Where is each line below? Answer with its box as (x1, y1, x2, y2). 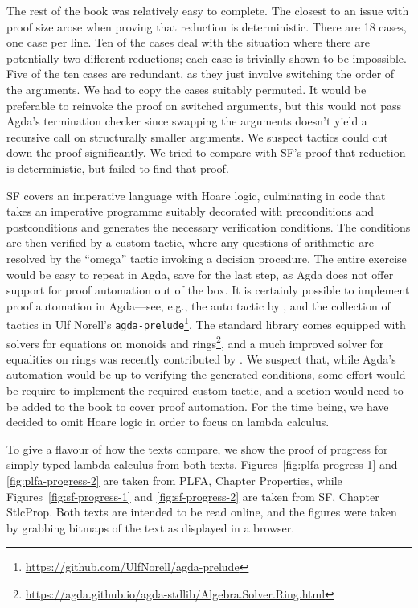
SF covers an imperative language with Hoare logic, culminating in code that (6, 187, 386, 203)
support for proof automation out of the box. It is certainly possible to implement (6, 281, 410, 298)
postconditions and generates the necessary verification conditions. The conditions (6, 218, 411, 235)
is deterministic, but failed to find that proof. (6, 159, 229, 176)
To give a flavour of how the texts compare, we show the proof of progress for (6, 440, 388, 457)
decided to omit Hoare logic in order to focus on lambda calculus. (6, 413, 330, 430)
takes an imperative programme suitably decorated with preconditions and (6, 203, 375, 220)
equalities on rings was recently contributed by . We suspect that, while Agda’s (6, 350, 396, 367)
